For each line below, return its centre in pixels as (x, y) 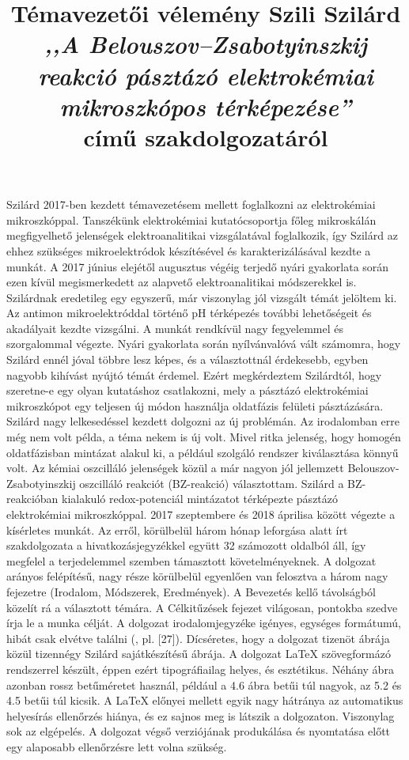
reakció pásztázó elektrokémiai (206, 75)
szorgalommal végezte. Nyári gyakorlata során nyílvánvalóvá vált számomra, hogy (204, 344)
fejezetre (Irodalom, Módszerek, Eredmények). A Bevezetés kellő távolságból (191, 591)
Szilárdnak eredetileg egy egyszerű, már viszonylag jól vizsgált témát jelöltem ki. (202, 297)
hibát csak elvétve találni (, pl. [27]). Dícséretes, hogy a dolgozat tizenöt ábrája (198, 638)
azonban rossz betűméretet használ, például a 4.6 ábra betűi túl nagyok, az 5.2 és (204, 684)
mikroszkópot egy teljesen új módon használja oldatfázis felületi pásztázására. (195, 405)
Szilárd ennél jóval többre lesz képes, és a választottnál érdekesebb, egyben (187, 359)
